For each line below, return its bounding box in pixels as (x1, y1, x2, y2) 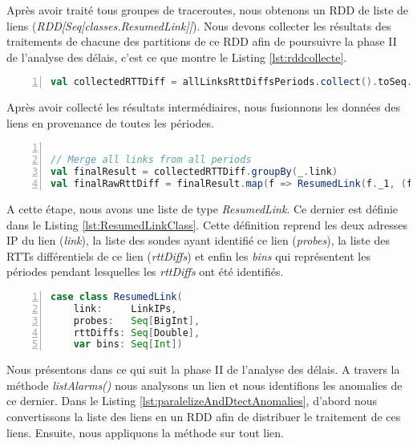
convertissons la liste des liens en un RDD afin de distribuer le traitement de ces (6, 408, 401, 425)
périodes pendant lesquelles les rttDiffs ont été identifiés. (6, 263, 284, 280)
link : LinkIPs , (73, 302, 177, 314)
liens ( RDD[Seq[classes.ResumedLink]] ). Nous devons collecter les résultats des (6, 17, 391, 34)
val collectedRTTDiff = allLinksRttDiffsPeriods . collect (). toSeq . (51, 76, 413, 88)
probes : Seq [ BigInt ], (73, 314, 200, 326)
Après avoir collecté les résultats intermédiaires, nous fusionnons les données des (6, 99, 400, 116)
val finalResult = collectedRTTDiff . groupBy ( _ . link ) (51, 166, 338, 178)
